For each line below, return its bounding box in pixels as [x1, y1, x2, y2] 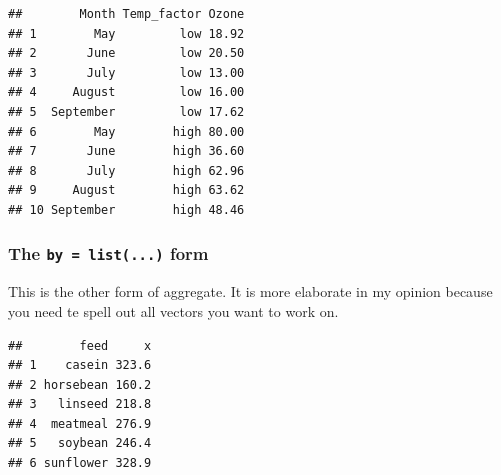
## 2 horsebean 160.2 [8, 377, 152, 392]
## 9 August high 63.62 [8, 183, 245, 198]
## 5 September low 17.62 [8, 104, 245, 119]
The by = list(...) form [8, 241, 209, 266]
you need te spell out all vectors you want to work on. [8, 300, 339, 321]
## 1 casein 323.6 [8, 358, 152, 373]
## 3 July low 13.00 [8, 65, 245, 80]
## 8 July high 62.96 [8, 163, 245, 178]
